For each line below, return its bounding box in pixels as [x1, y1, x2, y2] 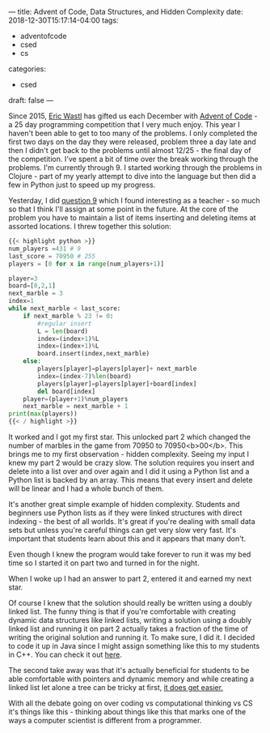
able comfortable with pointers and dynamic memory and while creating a [8, 674, 255, 684]
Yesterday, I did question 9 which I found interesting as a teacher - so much [8, 196, 260, 205]
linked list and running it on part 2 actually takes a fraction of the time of [8, 624, 248, 633]
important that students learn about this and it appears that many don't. [8, 534, 247, 543]
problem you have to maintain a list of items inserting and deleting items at [8, 213, 256, 222]
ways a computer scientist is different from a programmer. [8, 716, 202, 725]
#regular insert [37, 319, 92, 327]
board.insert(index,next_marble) [37, 350, 150, 358]
